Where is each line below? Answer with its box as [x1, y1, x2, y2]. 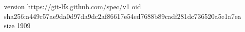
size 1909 [4, 20, 31, 31]
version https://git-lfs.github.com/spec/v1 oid [4, 1, 141, 11]
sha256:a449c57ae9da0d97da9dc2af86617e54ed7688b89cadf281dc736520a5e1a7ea [4, 11, 241, 21]
